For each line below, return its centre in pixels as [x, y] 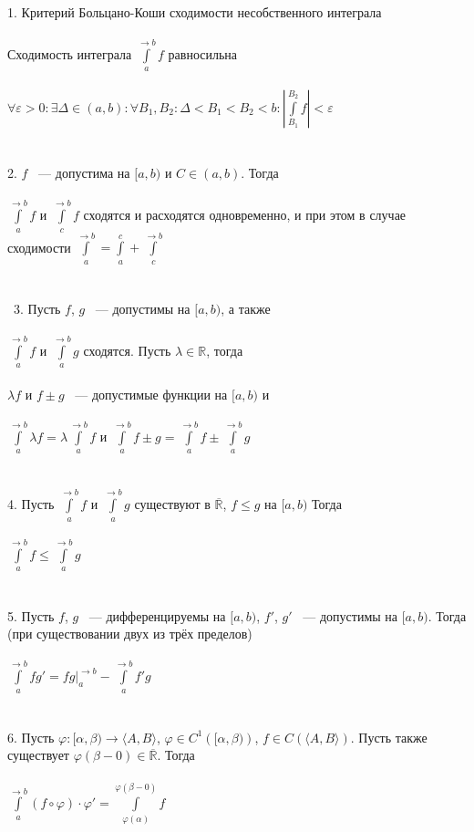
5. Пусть [31, 615]
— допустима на [84, 173]
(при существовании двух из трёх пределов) [130, 634]
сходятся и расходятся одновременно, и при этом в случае [245, 215]
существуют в [172, 504]
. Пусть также [389, 737]
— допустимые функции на [151, 394]
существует [38, 755]
